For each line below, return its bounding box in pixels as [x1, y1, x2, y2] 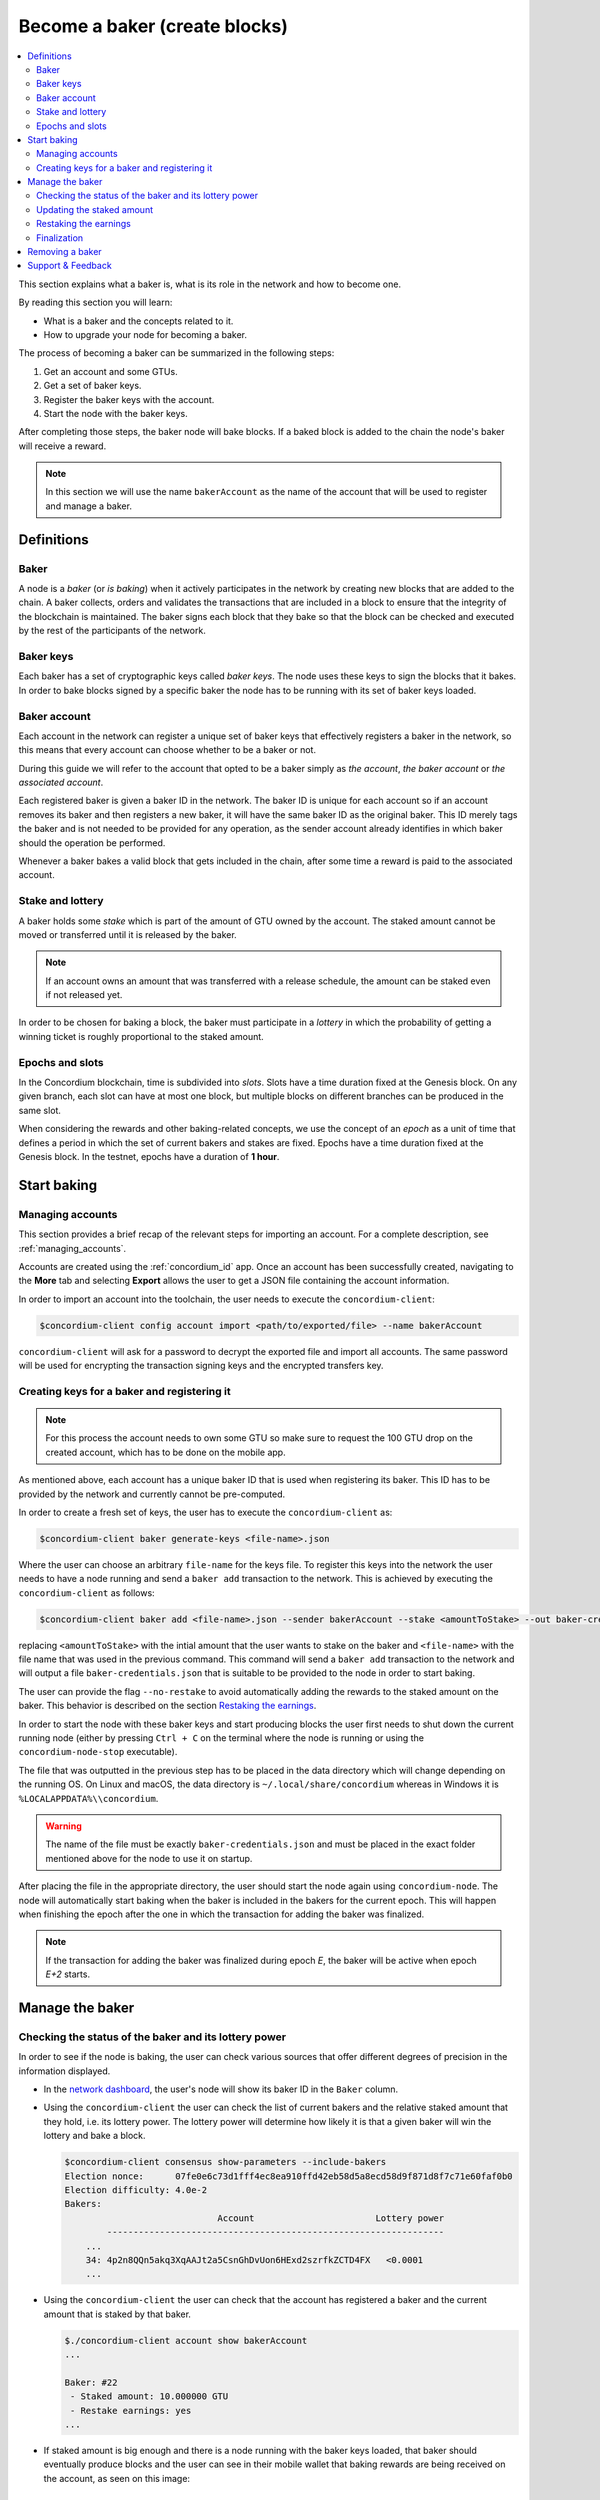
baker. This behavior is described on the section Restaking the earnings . [18, 1700, 317, 1712]
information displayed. [18, 2065, 111, 2077]
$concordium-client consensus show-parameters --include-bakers [64, 2156, 387, 2168]
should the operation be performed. [18, 836, 166, 849]
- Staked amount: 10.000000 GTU [70, 2391, 229, 2402]
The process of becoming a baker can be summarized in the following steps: [18, 347, 335, 359]
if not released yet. [45, 989, 123, 1001]
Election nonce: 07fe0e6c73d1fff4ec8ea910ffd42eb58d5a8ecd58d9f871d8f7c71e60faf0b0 [64, 2170, 514, 2182]
